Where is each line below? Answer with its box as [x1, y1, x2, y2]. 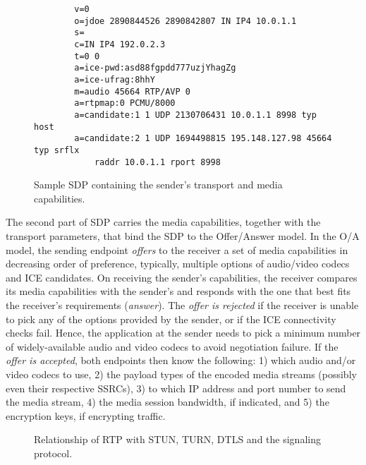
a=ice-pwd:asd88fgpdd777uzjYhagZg [74, 63, 236, 73]
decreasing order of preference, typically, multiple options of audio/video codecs [6, 256, 350, 271]
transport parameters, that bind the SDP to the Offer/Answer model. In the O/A [6, 228, 360, 243]
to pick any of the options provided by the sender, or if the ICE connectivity [6, 311, 336, 326]
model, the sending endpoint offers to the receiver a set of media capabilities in [6, 242, 348, 257]
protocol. [34, 445, 73, 460]
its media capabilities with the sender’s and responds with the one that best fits [6, 284, 351, 298]
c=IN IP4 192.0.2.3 [74, 39, 166, 49]
